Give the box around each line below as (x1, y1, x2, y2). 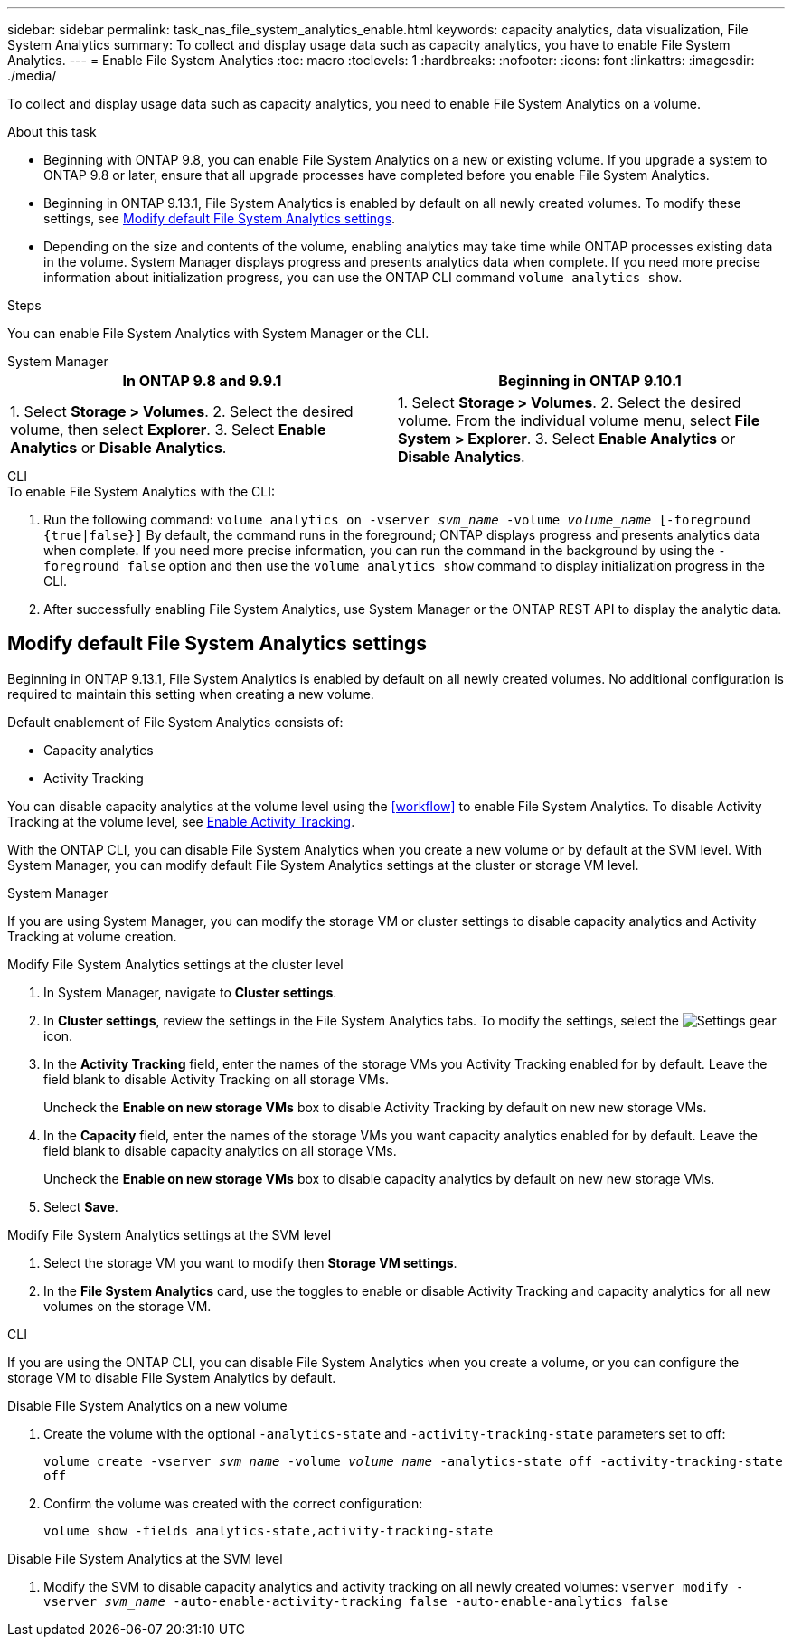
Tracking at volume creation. (7, 928, 177, 944)
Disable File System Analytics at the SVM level (7, 1550, 283, 1566)
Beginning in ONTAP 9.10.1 (498, 372, 682, 390)
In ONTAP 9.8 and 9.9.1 (122, 372, 282, 390)
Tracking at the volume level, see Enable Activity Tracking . (7, 813, 355, 829)
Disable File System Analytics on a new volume (7, 1397, 288, 1413)
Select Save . (43, 1198, 118, 1214)
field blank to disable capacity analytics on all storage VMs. (43, 1142, 397, 1158)
